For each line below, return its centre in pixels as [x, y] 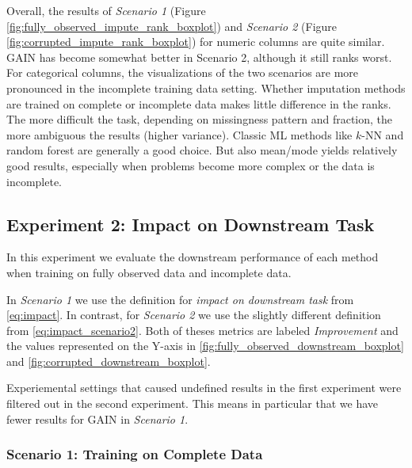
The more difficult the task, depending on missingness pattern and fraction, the [200, 119]
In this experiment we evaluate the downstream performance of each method [193, 257]
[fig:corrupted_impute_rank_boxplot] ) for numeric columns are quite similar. [196, 42]
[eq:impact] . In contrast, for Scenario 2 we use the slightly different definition [194, 315]
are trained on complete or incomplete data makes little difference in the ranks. [199, 103]
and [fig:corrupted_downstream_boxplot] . [109, 361]
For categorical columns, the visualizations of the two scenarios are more [183, 72]
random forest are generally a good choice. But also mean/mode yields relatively [202, 150]
